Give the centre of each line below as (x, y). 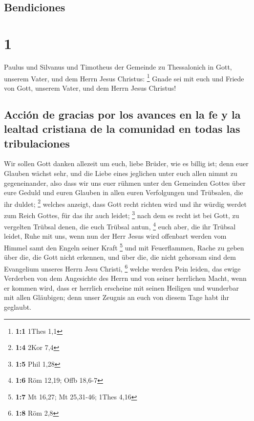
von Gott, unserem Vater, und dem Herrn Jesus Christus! (90, 87)
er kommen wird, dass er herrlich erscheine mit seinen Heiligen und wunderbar (121, 287)
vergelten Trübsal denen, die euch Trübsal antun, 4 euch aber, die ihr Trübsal (120, 226)
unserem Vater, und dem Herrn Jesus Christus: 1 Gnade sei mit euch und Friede (124, 77)
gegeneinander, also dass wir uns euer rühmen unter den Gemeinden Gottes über (125, 183)
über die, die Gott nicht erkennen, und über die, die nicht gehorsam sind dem (120, 257)
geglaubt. (18, 307)
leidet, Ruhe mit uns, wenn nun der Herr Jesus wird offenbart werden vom (115, 236)
